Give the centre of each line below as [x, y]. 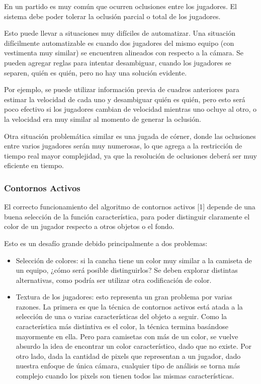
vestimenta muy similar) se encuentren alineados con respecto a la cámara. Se [124, 53]
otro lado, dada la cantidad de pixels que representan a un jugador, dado [128, 356]
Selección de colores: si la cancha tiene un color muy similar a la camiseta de [134, 260]
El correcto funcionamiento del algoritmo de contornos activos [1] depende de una [130, 207]
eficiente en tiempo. [34, 165]
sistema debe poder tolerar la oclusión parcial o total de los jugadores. [112, 16]
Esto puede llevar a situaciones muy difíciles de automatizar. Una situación [120, 33]
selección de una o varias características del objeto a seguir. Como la [121, 316]
